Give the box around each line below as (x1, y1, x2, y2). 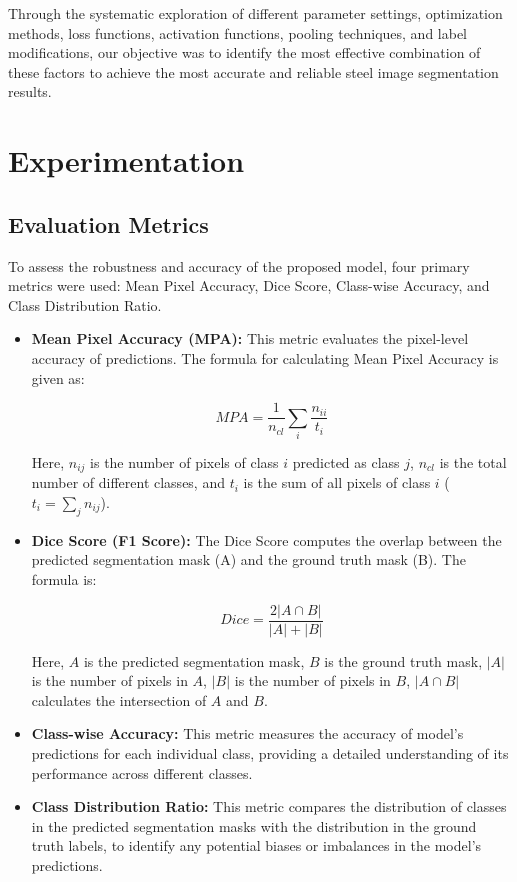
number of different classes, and (31, 472, 225, 493)
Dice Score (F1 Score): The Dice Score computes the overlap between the (31, 529, 502, 550)
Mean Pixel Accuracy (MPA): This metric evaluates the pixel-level (31, 328, 469, 349)
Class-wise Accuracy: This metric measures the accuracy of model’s (31, 723, 464, 744)
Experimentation (8, 140, 245, 181)
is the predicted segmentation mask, (83, 650, 305, 671)
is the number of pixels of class (90, 451, 279, 472)
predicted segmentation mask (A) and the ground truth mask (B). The (31, 549, 466, 570)
